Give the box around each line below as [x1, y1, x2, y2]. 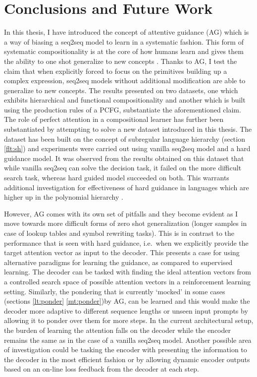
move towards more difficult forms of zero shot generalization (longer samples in [4, 218, 247, 228]
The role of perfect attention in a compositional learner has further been [4, 114, 224, 124]
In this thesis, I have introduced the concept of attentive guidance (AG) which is [4, 27, 249, 37]
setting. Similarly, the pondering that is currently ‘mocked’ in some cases [4, 286, 225, 296]
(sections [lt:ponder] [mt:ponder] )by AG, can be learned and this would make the [4, 296, 250, 306]
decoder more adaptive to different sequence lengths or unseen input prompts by [4, 305, 248, 316]
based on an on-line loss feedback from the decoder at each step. [4, 364, 199, 374]
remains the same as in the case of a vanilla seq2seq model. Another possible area [4, 334, 252, 345]
